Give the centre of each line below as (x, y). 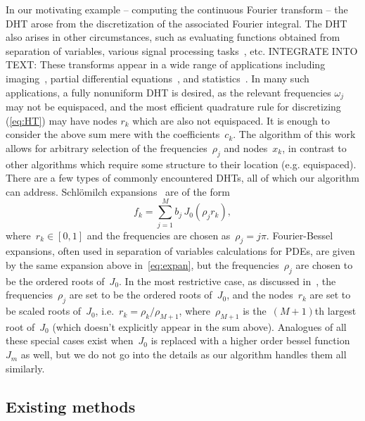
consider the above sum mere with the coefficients (113, 134)
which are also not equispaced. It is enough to (231, 120)
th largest (335, 311)
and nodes (246, 147)
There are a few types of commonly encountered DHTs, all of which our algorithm (182, 178)
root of (20, 326)
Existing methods (71, 406)
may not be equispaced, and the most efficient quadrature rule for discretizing (173, 107)
